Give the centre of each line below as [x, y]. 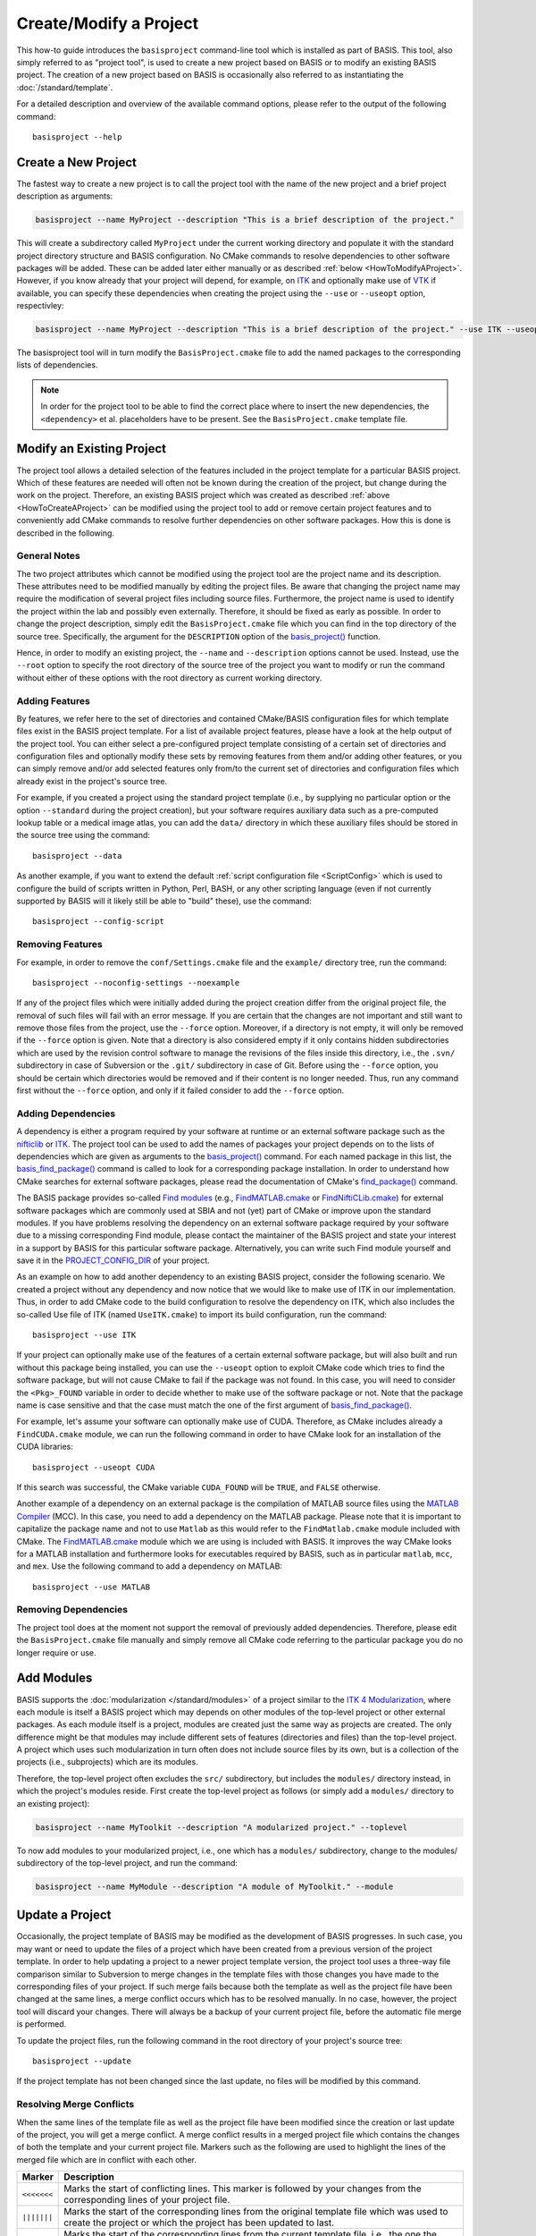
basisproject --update [82, 2061]
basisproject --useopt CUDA [94, 1467]
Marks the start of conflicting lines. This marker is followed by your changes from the [243, 2189]
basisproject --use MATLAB [92, 1587]
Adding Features [54, 700]
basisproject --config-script [99, 922]
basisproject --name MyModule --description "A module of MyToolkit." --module [214, 1886]
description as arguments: [65, 196]
